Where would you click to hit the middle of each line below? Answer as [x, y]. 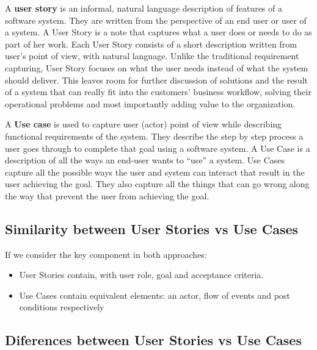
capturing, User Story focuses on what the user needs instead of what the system [157, 67]
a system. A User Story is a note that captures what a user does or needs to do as [158, 32]
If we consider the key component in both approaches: [106, 254]
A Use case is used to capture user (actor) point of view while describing [144, 124]
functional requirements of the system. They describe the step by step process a [154, 136]
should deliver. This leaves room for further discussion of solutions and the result [157, 80]
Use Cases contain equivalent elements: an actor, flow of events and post [155, 295]
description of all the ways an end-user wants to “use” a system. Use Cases [145, 160]
